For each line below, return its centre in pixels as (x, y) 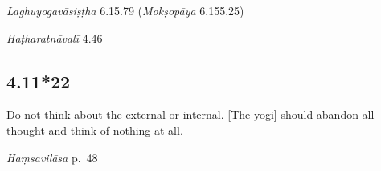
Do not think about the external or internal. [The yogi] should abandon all (190, 114)
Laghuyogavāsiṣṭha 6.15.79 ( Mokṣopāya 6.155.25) (125, 10)
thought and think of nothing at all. (95, 130)
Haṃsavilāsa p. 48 (52, 157)
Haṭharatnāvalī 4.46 (55, 37)
